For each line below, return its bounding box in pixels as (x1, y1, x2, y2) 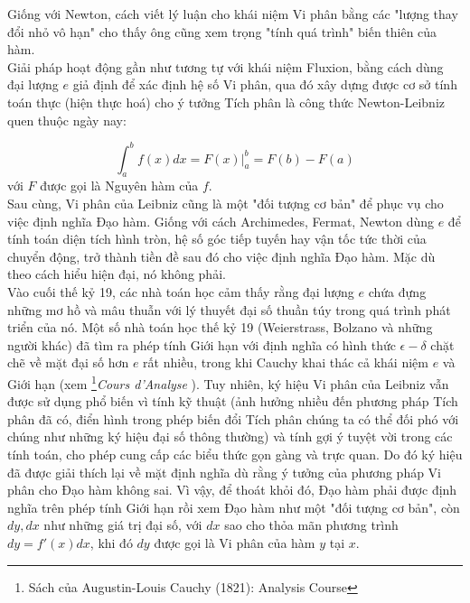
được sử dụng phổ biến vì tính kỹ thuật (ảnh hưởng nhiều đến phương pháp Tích (7, 392, 458, 411)
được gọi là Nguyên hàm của (40, 176, 199, 195)
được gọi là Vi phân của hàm (154, 533, 315, 552)
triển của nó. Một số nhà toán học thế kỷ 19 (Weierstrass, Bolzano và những (7, 318, 433, 337)
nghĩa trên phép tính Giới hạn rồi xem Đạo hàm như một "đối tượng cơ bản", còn (7, 497, 460, 516)
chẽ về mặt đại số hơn (7, 353, 129, 372)
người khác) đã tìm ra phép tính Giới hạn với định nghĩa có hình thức (7, 335, 396, 354)
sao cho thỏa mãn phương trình (224, 515, 399, 534)
